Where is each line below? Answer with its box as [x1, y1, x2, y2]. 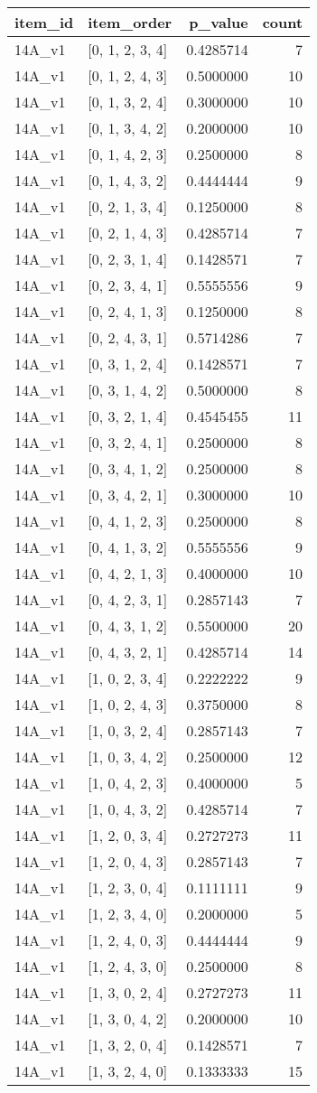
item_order [88, 12, 172, 33]
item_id [14, 12, 74, 33]
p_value [189, 12, 248, 33]
